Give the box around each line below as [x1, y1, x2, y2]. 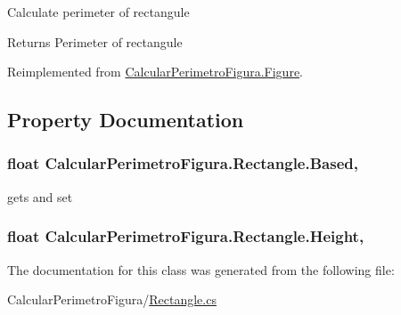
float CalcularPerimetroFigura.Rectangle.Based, [7, 152, 358, 174]
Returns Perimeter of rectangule [7, 32, 183, 51]
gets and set [7, 187, 73, 206]
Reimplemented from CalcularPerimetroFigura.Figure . [7, 62, 304, 81]
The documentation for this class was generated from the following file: [7, 260, 395, 279]
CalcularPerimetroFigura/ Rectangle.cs [7, 290, 217, 309]
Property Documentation [7, 106, 244, 133]
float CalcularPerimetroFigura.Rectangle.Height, [7, 225, 364, 247]
